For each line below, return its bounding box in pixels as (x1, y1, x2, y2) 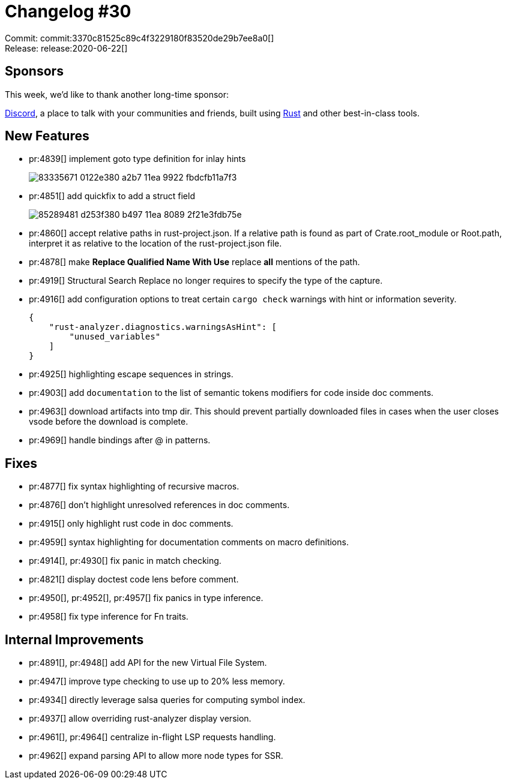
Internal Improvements (5, 632, 144, 647)
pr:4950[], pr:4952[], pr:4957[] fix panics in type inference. (29, 593, 264, 603)
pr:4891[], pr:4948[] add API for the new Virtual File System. (29, 657, 267, 668)
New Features (5, 128, 89, 144)
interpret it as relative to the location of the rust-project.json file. (29, 238, 282, 249)
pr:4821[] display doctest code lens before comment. (29, 574, 239, 585)
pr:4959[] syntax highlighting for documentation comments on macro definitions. (29, 537, 349, 548)
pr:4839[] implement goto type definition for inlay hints (29, 154, 246, 164)
